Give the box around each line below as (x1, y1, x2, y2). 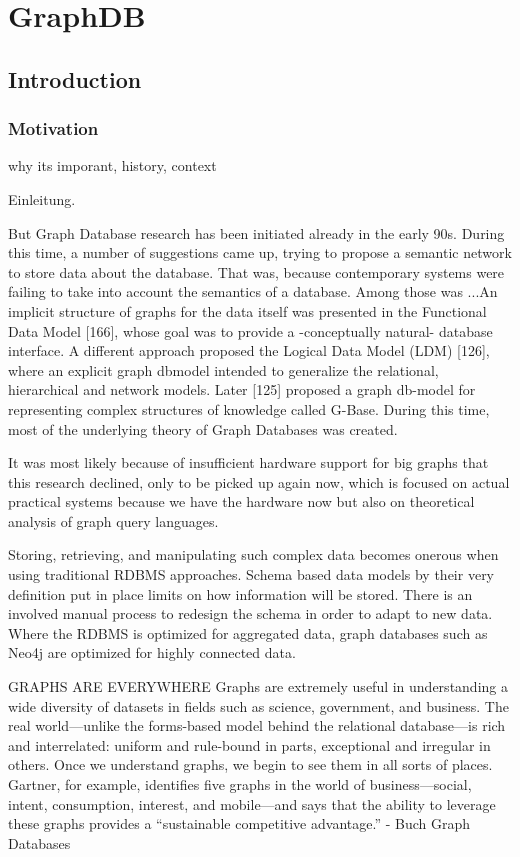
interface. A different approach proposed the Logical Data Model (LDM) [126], (8, 340, 490, 361)
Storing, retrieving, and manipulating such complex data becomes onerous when (8, 544, 499, 565)
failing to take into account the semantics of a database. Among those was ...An (8, 281, 498, 302)
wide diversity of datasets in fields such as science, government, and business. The (8, 695, 509, 716)
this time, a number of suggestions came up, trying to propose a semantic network (8, 242, 512, 263)
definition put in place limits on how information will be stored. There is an (8, 583, 473, 604)
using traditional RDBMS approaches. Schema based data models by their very (8, 564, 495, 585)
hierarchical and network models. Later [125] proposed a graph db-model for (8, 379, 476, 400)
